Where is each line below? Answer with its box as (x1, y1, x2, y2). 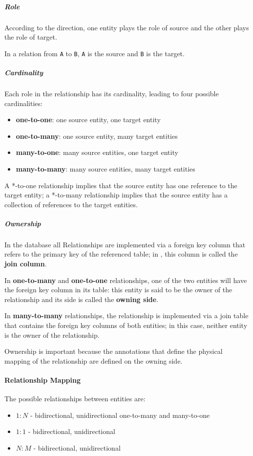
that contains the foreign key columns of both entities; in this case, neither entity (4, 320, 248, 330)
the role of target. (4, 32, 57, 42)
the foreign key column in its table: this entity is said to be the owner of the (4, 284, 232, 295)
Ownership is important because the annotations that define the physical (4, 346, 223, 356)
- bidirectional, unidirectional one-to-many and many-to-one (30, 410, 210, 420)
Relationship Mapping (4, 375, 81, 385)
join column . (4, 259, 47, 269)
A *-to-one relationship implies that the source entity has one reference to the (4, 180, 237, 190)
